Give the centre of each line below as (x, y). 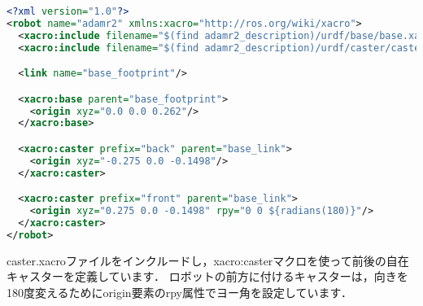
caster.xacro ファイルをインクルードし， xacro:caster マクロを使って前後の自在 (208, 260)
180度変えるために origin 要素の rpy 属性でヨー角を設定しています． (179, 292)
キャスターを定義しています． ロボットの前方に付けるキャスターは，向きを (207, 276)
